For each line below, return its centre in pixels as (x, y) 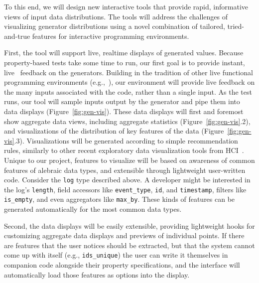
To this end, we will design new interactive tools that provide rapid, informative (126, 6)
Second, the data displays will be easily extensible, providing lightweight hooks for (129, 225)
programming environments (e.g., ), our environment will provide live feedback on (129, 82)
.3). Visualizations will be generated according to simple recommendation (126, 140)
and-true (17, 36)
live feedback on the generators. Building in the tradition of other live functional (129, 72)
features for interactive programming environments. (111, 36)
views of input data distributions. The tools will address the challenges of (116, 16)
